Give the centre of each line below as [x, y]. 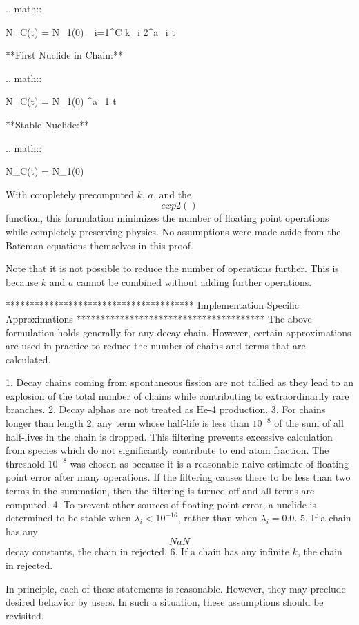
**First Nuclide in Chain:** [64, 55]
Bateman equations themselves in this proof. [99, 245]
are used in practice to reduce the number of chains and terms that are [156, 346]
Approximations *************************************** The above [159, 318]
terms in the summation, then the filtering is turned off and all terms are [160, 491]
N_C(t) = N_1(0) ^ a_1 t [61, 101]
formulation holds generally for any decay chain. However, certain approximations [178, 332]
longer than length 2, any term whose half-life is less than [127, 423]
